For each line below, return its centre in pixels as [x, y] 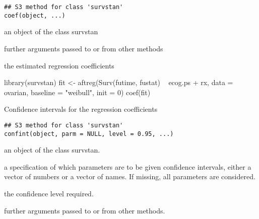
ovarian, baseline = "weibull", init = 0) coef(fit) [77, 92]
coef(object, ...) [35, 15]
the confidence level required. [49, 193]
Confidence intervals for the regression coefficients [81, 109]
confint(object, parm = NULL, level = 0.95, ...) [89, 134]
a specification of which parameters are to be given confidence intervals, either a [128, 166]
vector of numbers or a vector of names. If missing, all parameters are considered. [130, 176]
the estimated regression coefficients [59, 65]
